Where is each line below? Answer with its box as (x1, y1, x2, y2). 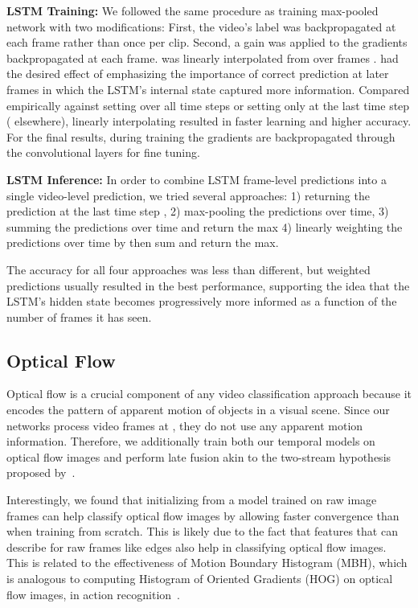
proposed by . (6, 464, 76, 481)
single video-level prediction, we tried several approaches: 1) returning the (6, 187, 370, 203)
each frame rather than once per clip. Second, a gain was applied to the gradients (6, 34, 408, 51)
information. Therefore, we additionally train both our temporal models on (6, 433, 375, 450)
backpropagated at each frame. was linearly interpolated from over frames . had (6, 49, 399, 66)
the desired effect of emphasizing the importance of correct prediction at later (6, 65, 389, 82)
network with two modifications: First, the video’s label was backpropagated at (6, 18, 396, 35)
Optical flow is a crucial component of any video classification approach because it (6, 385, 412, 402)
